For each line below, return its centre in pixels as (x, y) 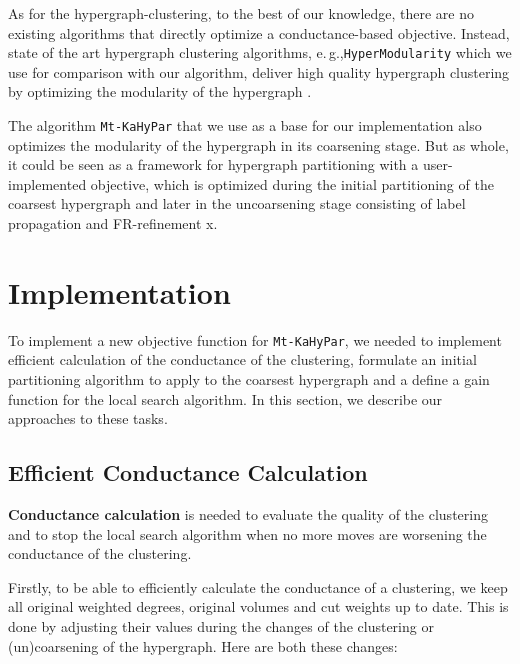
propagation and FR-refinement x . (113, 223)
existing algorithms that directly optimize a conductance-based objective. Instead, (259, 32)
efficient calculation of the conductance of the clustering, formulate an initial (242, 359)
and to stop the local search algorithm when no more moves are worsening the (247, 533)
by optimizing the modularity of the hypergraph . (160, 91)
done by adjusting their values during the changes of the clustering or (221, 625)
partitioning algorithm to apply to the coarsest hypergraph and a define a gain (249, 379)
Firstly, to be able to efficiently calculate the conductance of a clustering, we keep (258, 586)
